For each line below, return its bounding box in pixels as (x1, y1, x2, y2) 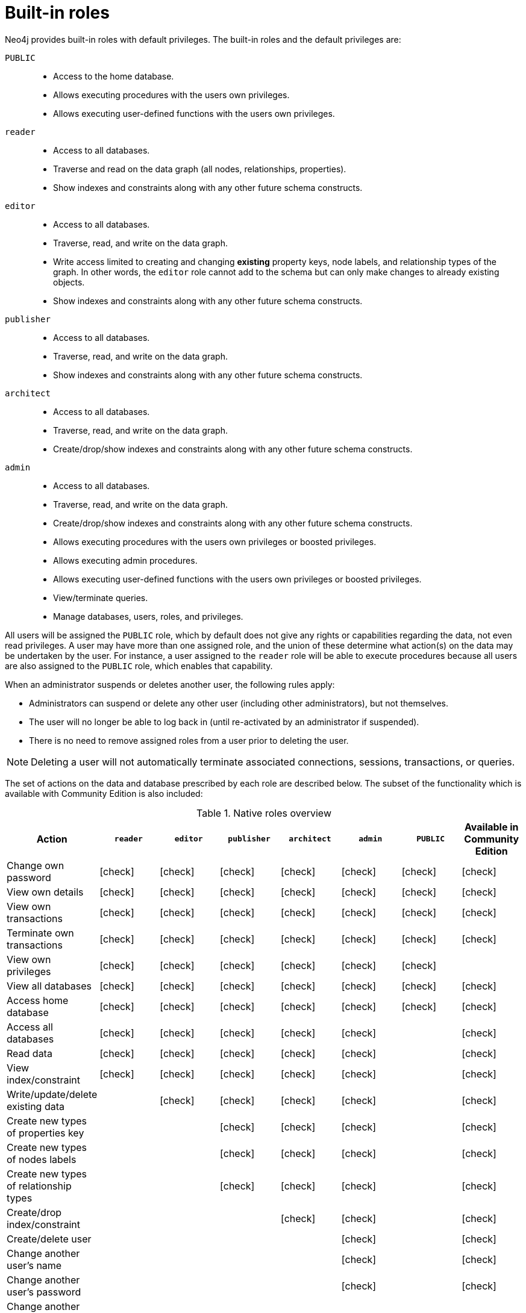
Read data (7, 1047, 52, 1059)
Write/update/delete (7, 1088, 98, 1100)
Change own (7, 859, 64, 872)
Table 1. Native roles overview (196, 806, 331, 819)
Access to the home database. (53, 70, 174, 81)
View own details (7, 885, 84, 898)
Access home (7, 994, 69, 1006)
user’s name (7, 1259, 62, 1271)
